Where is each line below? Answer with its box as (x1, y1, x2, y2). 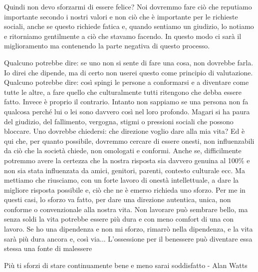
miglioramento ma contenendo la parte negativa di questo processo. (4, 40, 210, 51)
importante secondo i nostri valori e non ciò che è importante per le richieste (4, 11, 238, 21)
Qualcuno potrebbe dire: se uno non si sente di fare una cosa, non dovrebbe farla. (4, 57, 254, 67)
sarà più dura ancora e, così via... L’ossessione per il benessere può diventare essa (4, 233, 253, 244)
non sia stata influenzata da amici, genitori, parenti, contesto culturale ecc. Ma (4, 165, 245, 175)
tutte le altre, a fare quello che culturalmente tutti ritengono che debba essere (4, 86, 242, 97)
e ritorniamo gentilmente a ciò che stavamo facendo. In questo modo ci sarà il (4, 30, 242, 41)
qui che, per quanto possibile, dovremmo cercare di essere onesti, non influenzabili (4, 135, 255, 146)
